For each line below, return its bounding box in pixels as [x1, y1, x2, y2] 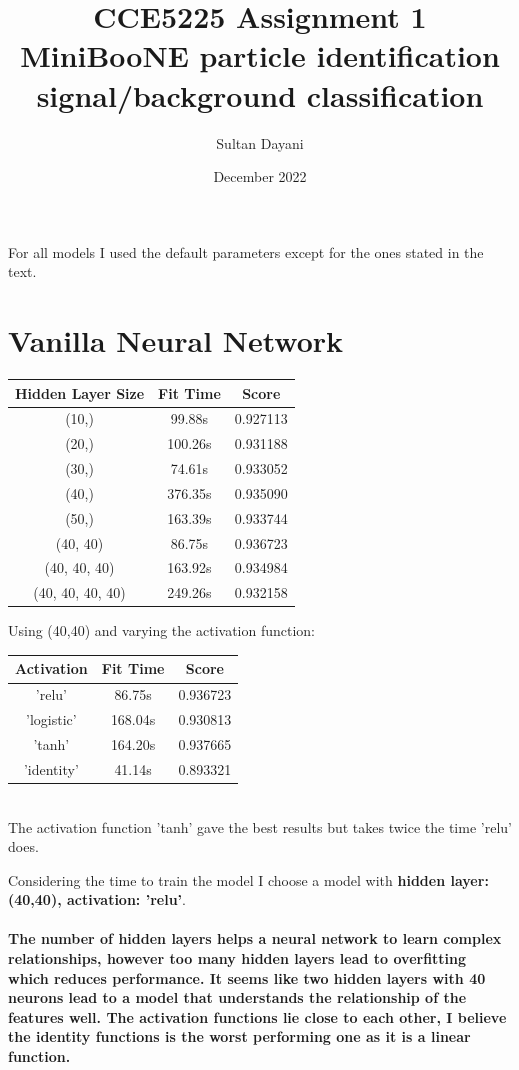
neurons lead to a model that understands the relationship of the [8, 987, 467, 1008]
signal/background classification [36, 74, 484, 115]
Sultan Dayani [216, 132, 304, 153]
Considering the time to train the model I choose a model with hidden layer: [8, 869, 489, 890]
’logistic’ [26, 709, 77, 730]
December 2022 [213, 166, 307, 187]
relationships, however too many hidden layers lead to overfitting [8, 948, 467, 969]
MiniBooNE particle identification [20, 35, 500, 76]
